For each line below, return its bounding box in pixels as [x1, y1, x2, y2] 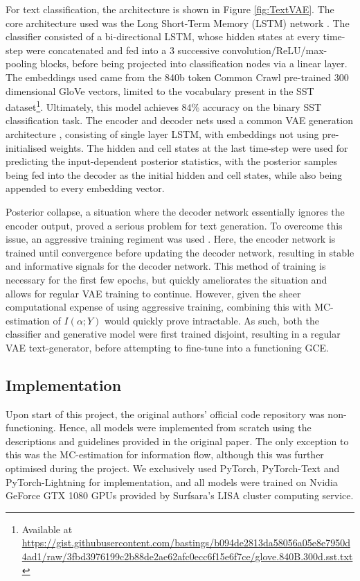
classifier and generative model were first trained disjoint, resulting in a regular [6, 327, 341, 341]
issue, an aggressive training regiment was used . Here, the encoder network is [6, 232, 336, 246]
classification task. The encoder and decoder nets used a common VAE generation [6, 113, 353, 128]
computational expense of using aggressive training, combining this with [6, 300, 312, 314]
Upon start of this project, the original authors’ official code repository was [6, 406, 325, 421]
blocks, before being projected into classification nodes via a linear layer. [39, 56, 348, 71]
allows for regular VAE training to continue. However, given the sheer [6, 286, 301, 300]
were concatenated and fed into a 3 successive [26, 42, 219, 57]
